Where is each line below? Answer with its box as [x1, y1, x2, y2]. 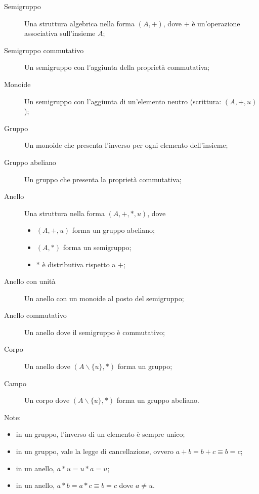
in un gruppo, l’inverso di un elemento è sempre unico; [16, 429, 185, 439]
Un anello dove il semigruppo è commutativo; [24, 326, 165, 337]
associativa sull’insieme [24, 28, 96, 38]
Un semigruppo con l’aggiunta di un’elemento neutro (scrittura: [24, 96, 222, 106]
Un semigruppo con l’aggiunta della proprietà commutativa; [24, 62, 210, 72]
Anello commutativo [4, 310, 67, 320]
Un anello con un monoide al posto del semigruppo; [24, 293, 184, 303]
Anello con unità [4, 276, 56, 286]
